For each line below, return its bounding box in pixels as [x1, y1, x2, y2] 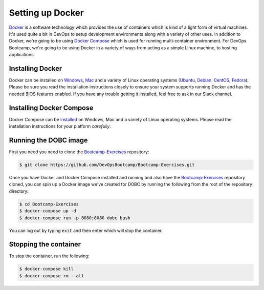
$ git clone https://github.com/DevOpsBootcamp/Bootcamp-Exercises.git [19, 162, 195, 167]
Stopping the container [9, 240, 81, 249]
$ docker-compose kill [19, 266, 74, 272]
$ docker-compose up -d [19, 208, 77, 214]
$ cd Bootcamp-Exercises [19, 201, 79, 207]
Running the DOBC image [9, 136, 88, 144]
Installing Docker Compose [9, 104, 94, 112]
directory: [9, 188, 29, 194]
